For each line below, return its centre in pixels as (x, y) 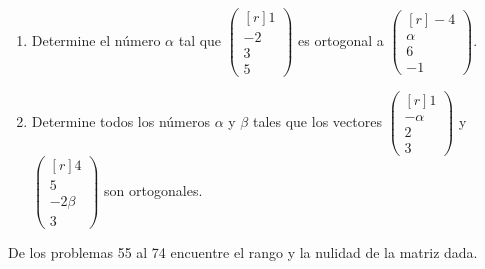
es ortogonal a (341, 40)
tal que (200, 40)
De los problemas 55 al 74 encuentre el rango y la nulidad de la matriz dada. (243, 251)
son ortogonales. (153, 189)
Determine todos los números (121, 121)
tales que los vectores (317, 121)
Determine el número (96, 40)
